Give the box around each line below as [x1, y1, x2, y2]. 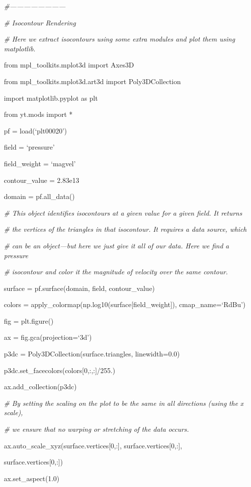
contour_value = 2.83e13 [4, 175, 79, 185]
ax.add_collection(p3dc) [4, 381, 77, 392]
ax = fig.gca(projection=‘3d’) [4, 332, 92, 342]
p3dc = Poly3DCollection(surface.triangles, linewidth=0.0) [4, 349, 180, 359]
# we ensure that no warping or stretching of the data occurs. [4, 424, 189, 434]
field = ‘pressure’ [4, 142, 55, 152]
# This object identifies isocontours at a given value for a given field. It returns [4, 207, 242, 218]
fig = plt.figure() [4, 315, 54, 326]
